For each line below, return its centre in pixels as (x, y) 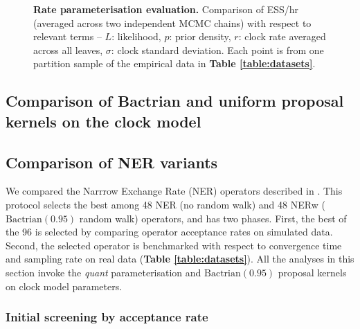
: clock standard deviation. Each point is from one (217, 50)
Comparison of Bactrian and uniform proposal (175, 101)
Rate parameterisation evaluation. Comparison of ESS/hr (166, 9)
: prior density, (200, 36)
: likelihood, (136, 36)
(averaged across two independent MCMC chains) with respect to (172, 23)
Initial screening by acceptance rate (107, 317)
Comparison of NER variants (112, 162)
